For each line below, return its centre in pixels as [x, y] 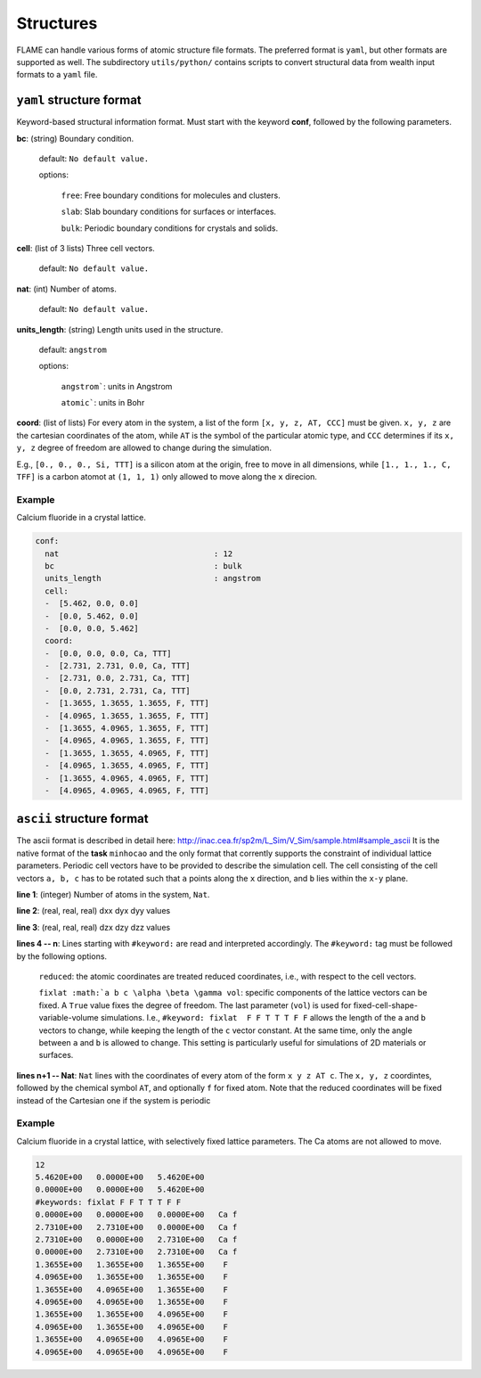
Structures [57, 23]
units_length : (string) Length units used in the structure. [120, 329]
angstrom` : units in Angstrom [117, 386]
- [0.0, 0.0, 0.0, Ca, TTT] [109, 653]
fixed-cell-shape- [386, 1005]
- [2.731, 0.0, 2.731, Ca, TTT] [118, 678]
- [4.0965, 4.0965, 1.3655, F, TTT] [127, 741]
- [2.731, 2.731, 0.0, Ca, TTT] [118, 666]
